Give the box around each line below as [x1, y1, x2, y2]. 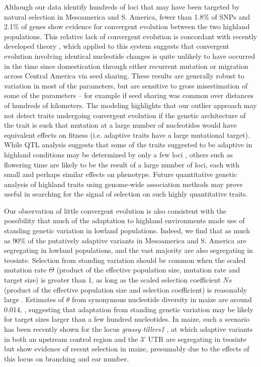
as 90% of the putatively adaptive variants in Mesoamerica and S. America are [4, 235, 246, 245]
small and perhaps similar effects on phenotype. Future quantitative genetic [4, 169, 237, 179]
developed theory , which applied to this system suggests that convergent [4, 41, 229, 51]
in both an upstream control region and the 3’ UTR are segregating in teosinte [4, 333, 247, 344]
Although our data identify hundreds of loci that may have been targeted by [4, 2, 240, 12]
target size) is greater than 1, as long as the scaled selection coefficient [4, 274, 221, 285]
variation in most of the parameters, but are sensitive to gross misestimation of [4, 80, 248, 90]
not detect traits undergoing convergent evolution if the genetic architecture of [4, 110, 246, 120]
